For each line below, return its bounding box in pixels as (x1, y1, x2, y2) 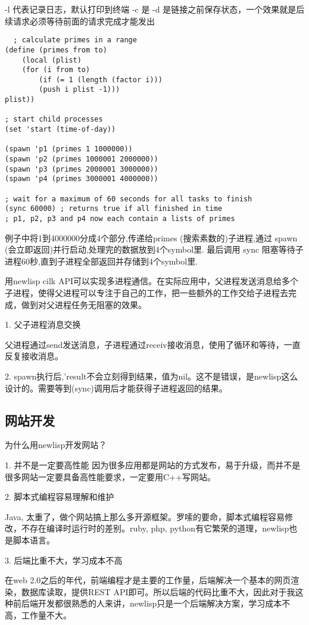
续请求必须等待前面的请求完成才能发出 (5, 14, 155, 27)
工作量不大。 (21, 608, 71, 621)
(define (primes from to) (5, 45, 107, 54)
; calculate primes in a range (13, 36, 137, 45)
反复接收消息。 (5, 350, 63, 362)
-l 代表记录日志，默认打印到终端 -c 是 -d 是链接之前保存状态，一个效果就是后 (5, 3, 305, 15)
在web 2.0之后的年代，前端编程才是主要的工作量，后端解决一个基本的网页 (5, 574, 291, 586)
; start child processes (5, 115, 103, 124)
